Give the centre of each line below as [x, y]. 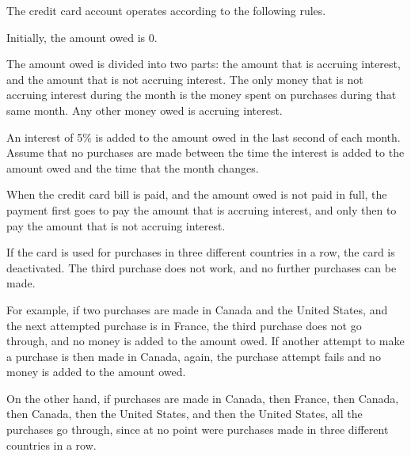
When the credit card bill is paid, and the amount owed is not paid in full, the [197, 194]
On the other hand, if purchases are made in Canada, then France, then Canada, [203, 398]
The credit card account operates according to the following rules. [166, 10]
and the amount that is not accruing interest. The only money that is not [185, 79]
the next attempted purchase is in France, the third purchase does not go [184, 325]
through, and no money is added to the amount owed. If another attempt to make [205, 341]
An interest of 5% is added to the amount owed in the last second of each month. [204, 137]
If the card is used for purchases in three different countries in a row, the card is [201, 252]
